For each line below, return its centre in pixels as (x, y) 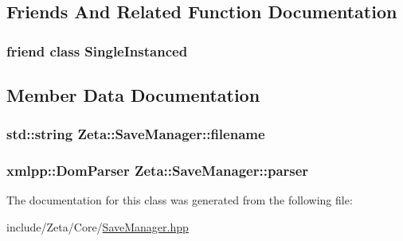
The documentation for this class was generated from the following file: (180, 200)
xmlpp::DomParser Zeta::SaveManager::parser (158, 171)
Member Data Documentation (133, 95)
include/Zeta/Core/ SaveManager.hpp (98, 227)
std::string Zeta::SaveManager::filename (136, 134)
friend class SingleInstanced (97, 51)
